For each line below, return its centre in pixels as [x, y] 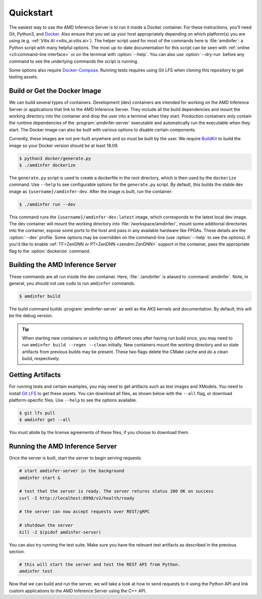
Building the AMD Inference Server [63, 265]
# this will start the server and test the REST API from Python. [100, 565]
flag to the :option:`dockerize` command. [50, 251]
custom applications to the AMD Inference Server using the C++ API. [78, 591]
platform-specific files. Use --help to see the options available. [73, 400]
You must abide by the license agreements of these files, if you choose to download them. [99, 433]
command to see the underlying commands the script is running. [74, 61]
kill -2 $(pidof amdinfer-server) [60, 532]
